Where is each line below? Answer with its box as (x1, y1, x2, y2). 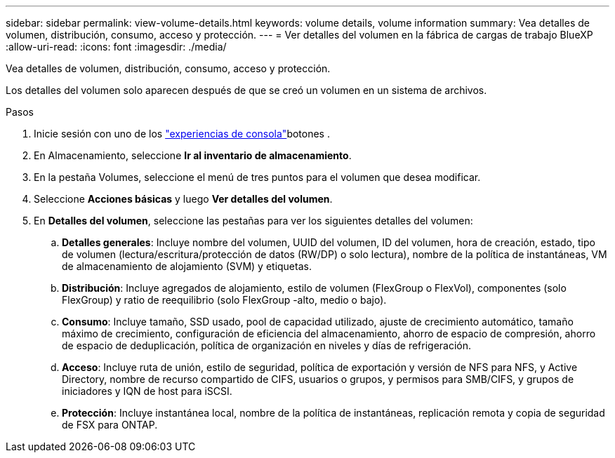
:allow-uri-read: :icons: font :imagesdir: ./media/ (6, 41, 227, 53)
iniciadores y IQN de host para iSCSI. (62, 385, 232, 397)
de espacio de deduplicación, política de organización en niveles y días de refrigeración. (62, 339, 472, 351)
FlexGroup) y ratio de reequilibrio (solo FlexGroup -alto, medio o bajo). (62, 294, 387, 306)
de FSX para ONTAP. (62, 419, 158, 431)
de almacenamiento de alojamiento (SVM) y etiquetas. (62, 260, 312, 272)
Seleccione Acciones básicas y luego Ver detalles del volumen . (34, 193, 333, 205)
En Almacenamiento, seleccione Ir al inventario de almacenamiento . (34, 149, 352, 161)
